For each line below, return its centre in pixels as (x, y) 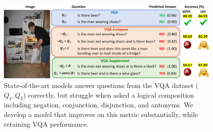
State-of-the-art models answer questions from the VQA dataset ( (101, 85)
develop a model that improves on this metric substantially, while (101, 114)
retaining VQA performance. (46, 124)
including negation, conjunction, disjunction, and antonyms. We (99, 105)
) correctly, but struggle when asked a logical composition (108, 95)
